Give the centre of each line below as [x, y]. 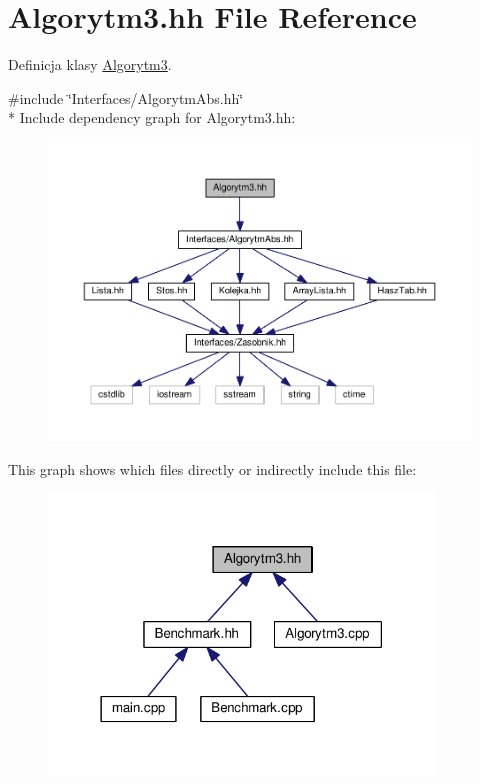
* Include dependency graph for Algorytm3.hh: [152, 117]
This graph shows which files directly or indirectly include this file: [212, 468]
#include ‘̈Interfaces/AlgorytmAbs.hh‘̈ [126, 97]
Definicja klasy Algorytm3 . [90, 64]
